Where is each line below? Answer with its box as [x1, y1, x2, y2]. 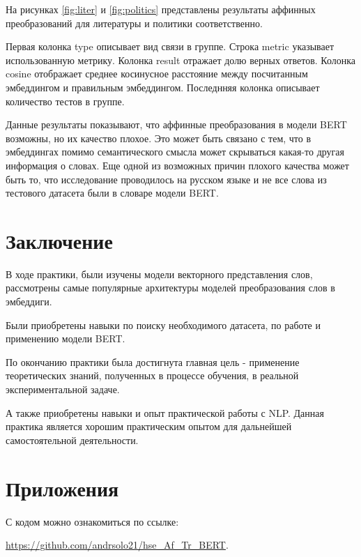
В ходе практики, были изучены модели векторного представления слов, [6, 266, 313, 281]
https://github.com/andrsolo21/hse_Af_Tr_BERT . [6, 537, 229, 552]
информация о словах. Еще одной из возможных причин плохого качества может [6, 158, 349, 172]
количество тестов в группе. [6, 93, 125, 108]
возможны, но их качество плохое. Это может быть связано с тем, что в [6, 130, 312, 145]
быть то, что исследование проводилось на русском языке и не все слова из [6, 171, 327, 186]
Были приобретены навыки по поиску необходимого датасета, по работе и [6, 317, 321, 332]
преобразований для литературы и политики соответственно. [6, 15, 263, 30]
